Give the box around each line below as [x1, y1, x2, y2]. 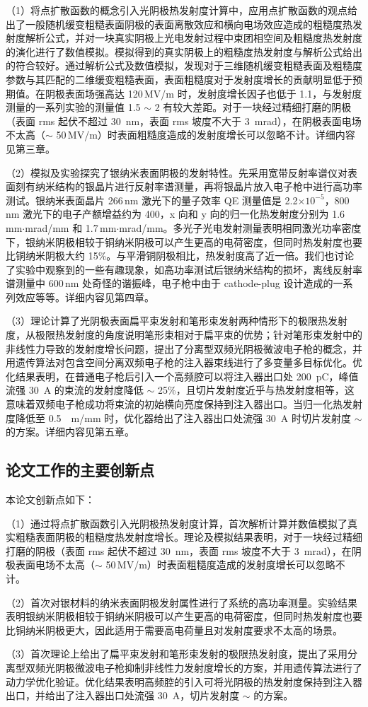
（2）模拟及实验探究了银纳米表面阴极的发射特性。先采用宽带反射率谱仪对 [6, 165, 347, 180]
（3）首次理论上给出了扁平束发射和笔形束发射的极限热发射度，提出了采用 [6, 646, 347, 661]
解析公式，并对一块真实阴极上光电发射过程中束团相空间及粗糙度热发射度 [25, 30, 362, 45]
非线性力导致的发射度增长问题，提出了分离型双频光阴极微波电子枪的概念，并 [6, 341, 362, 356]
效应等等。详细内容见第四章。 [15, 289, 154, 304]
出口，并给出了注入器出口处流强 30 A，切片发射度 [6, 688, 240, 703]
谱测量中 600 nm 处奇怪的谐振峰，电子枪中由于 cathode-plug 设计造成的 [6, 276, 333, 291]
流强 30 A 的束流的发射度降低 [6, 382, 144, 397]
